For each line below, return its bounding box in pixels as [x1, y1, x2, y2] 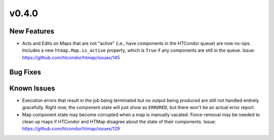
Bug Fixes [9, 67, 42, 76]
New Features [9, 27, 54, 36]
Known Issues [9, 84, 55, 92]
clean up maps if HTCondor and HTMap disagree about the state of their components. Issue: [22, 118, 216, 124]
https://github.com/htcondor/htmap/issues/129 [22, 126, 120, 132]
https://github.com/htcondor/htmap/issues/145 [22, 54, 120, 60]
